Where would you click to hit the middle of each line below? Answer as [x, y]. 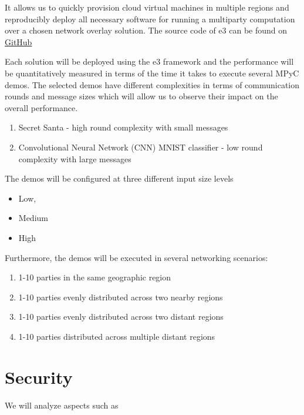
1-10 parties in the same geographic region [95, 277]
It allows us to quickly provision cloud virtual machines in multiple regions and [147, 7]
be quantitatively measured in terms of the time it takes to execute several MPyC [152, 73]
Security [39, 376]
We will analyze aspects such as [62, 405]
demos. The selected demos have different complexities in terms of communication [152, 84]
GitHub [18, 41]
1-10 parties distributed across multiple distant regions [117, 336]
